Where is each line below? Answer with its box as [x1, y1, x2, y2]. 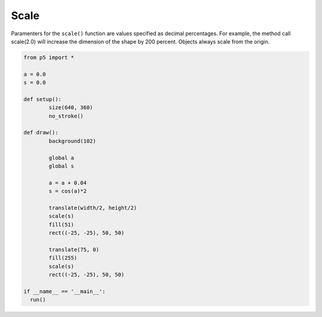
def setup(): [23, 96, 62, 103]
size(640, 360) [48, 104, 94, 111]
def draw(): [23, 129, 59, 136]
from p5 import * [23, 54, 75, 61]
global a [48, 154, 75, 161]
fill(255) [48, 254, 78, 261]
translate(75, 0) [48, 246, 100, 253]
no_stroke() [48, 112, 83, 119]
